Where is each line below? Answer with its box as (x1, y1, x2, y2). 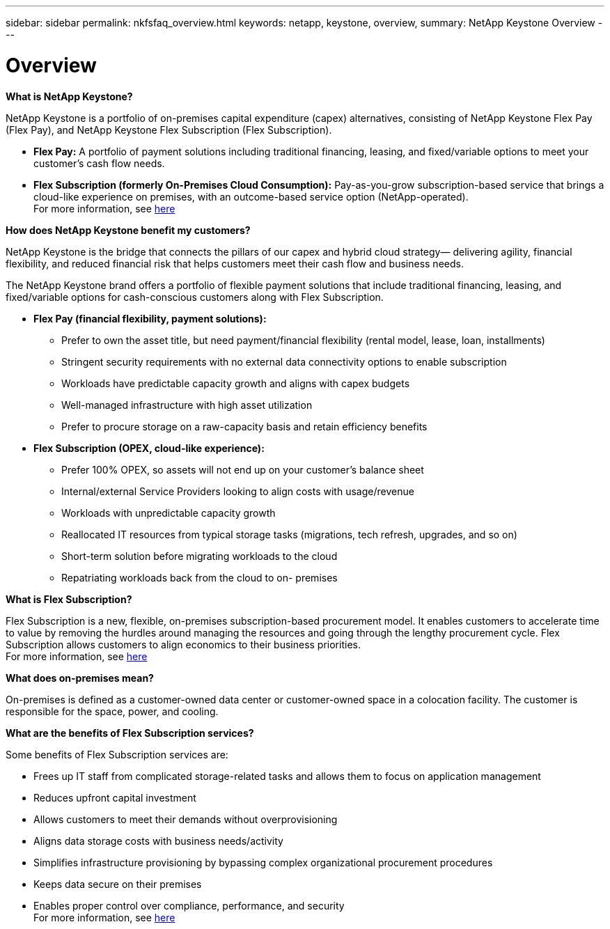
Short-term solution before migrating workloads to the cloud (61, 549, 338, 562)
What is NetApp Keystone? (6, 90, 133, 102)
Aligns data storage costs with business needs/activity (33, 834, 283, 847)
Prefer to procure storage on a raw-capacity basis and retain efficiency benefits (61, 420, 428, 432)
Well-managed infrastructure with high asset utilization (61, 398, 313, 411)
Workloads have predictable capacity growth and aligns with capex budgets (61, 377, 410, 389)
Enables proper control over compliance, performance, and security (33, 899, 345, 912)
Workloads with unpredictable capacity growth (61, 506, 276, 519)
